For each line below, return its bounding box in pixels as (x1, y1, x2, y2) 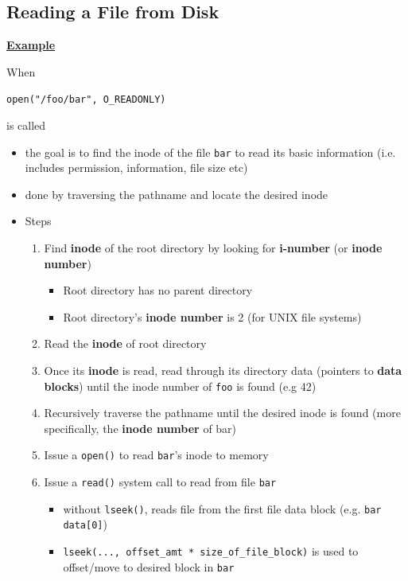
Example (6, 37, 56, 53)
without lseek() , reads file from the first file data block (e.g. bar (63, 500, 382, 517)
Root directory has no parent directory (63, 282, 253, 298)
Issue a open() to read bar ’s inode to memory (44, 446, 269, 463)
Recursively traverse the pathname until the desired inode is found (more (44, 404, 401, 421)
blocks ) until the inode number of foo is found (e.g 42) (44, 377, 317, 394)
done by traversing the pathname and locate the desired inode (25, 185, 328, 202)
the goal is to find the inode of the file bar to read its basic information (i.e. (25, 143, 396, 160)
